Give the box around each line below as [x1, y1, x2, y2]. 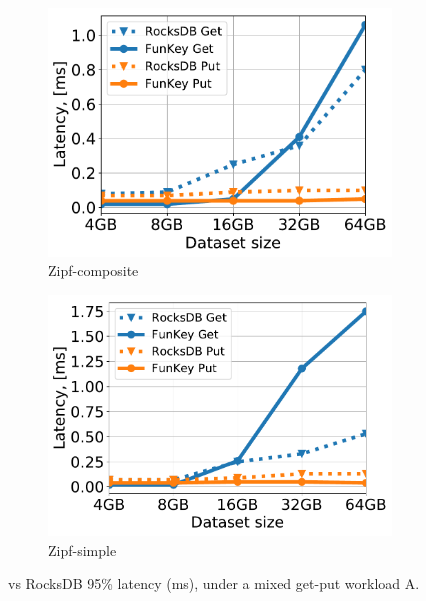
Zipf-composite [48, 260, 139, 281]
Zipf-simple [48, 539, 117, 560]
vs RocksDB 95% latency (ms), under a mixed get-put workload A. [8, 573, 420, 594]
